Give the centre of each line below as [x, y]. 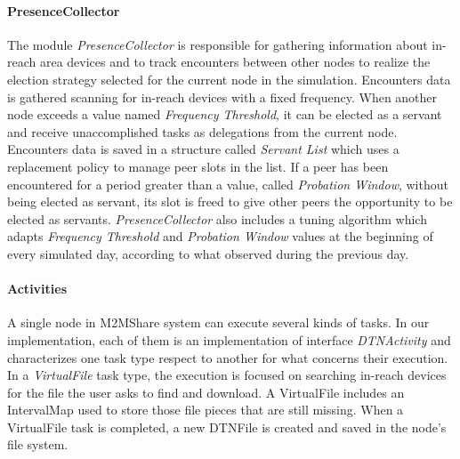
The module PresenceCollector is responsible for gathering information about [218, 44]
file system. [38, 444]
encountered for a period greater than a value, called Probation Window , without [228, 184]
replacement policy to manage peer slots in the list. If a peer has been [198, 166]
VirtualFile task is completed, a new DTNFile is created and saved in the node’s [227, 427]
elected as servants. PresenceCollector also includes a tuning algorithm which [217, 218]
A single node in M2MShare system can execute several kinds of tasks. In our [218, 322]
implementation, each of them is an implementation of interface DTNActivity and [229, 339]
